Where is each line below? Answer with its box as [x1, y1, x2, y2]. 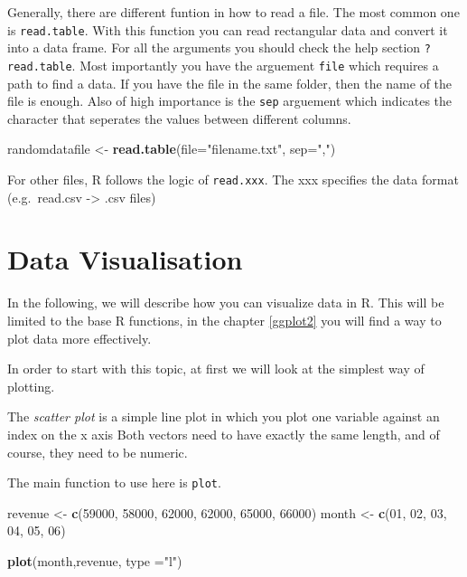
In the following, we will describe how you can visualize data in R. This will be [7, 293, 444, 312]
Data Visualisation [7, 241, 243, 278]
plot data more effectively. [7, 328, 152, 347]
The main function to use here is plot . [7, 473, 221, 492]
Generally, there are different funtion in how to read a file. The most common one [7, 3, 460, 21]
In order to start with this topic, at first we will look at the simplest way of [7, 359, 425, 378]
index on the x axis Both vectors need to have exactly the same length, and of [7, 424, 440, 443]
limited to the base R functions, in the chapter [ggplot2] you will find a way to [7, 310, 442, 329]
